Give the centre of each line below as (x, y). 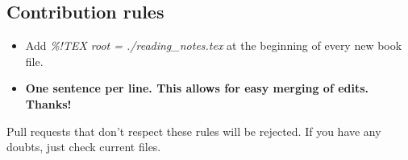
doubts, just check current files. (84, 147)
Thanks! (48, 103)
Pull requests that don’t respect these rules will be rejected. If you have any (194, 131)
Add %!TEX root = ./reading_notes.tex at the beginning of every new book (214, 45)
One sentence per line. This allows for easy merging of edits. (197, 88)
